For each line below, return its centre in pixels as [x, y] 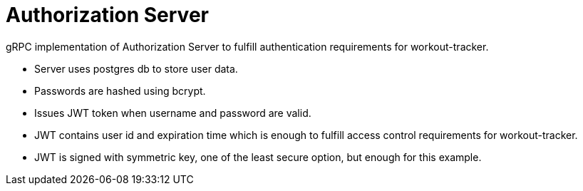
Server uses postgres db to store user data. [136, 68]
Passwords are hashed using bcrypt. [120, 91]
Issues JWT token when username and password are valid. [173, 113]
